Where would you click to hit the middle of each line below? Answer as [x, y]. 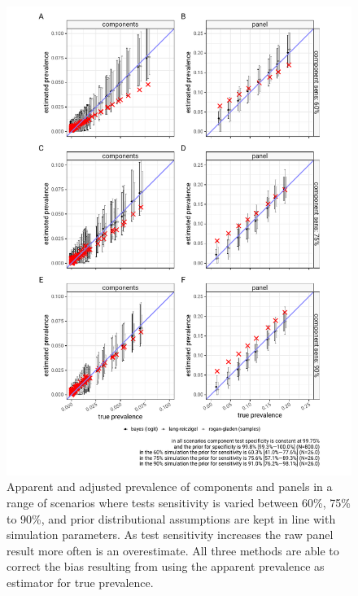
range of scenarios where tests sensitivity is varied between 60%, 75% [179, 503]
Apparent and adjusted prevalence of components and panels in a [170, 486]
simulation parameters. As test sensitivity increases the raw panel [170, 535]
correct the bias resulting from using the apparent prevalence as [166, 566]
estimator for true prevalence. [80, 582]
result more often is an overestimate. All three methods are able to [173, 550]
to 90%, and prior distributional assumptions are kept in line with [171, 518]
